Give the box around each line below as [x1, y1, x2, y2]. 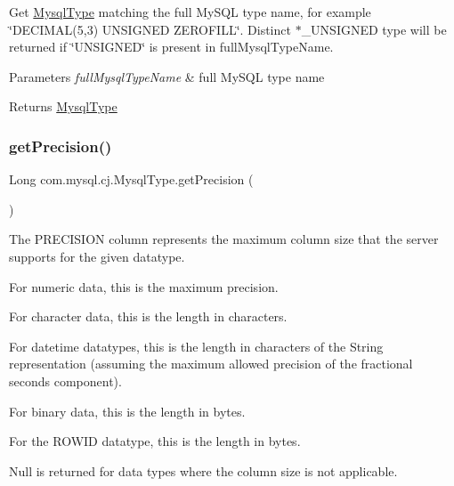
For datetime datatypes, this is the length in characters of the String [9, 336, 384, 355]
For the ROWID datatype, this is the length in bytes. [9, 432, 301, 450]
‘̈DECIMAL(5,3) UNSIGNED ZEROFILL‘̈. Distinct [9, 20, 291, 38]
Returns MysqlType [9, 97, 118, 116]
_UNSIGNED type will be [301, 20, 447, 38]
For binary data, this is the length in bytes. [9, 401, 246, 420]
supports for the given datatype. [9, 247, 185, 265]
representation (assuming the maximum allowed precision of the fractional [9, 354, 413, 373]
